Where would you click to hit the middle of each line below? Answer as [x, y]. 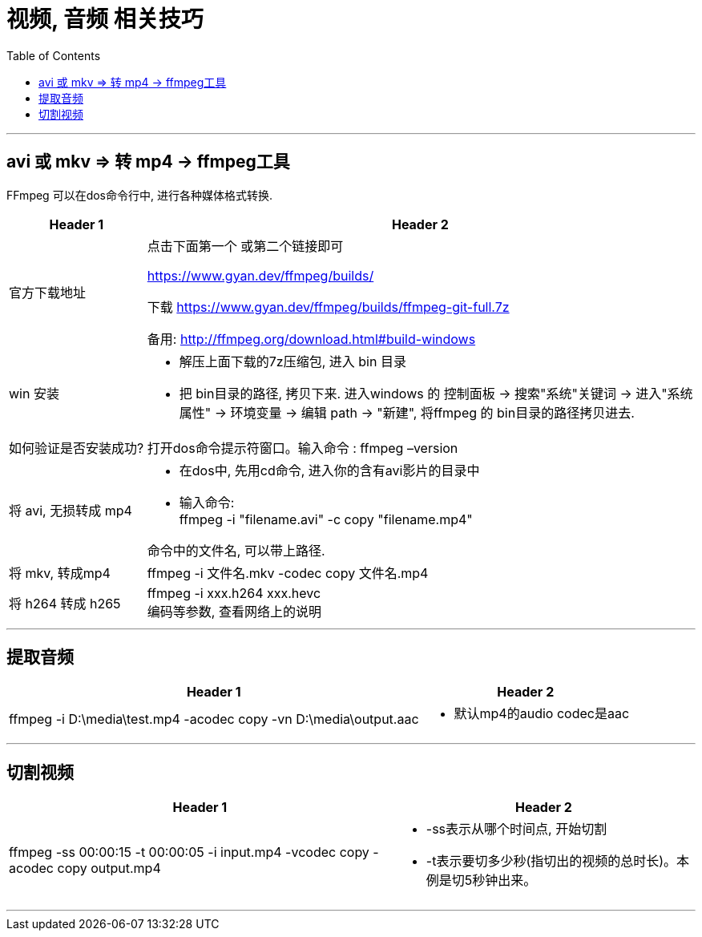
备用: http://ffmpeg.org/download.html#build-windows [311, 339]
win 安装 [34, 393]
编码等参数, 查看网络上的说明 [234, 611]
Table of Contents [54, 55]
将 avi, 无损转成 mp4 [71, 510]
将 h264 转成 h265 [65, 603]
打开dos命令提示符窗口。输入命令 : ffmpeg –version [303, 448]
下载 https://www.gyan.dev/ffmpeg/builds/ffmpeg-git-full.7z [328, 307]
